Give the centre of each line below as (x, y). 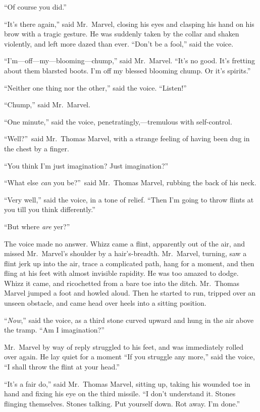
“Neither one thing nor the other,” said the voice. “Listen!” (95, 87)
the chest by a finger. (37, 148)
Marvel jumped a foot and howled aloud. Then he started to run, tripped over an (130, 293)
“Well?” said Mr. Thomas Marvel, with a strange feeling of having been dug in (127, 138)
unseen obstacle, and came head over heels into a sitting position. (105, 303)
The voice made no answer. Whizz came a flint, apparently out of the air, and (124, 243)
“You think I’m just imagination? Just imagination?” (86, 165)
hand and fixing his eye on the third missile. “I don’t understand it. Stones (120, 394)
